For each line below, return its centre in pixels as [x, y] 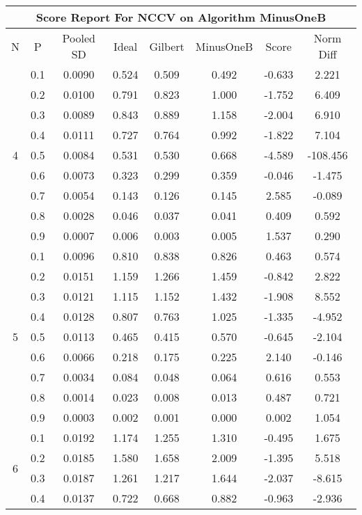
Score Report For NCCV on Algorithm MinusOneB [181, 17]
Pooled [79, 38]
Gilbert [167, 46]
